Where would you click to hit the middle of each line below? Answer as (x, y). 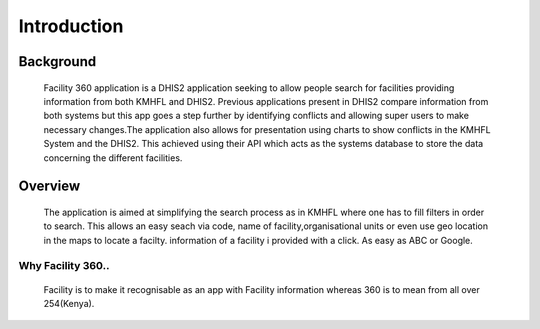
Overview (49, 186)
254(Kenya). (69, 304)
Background (57, 61)
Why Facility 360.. (64, 266)
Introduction (71, 26)
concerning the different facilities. (113, 157)
